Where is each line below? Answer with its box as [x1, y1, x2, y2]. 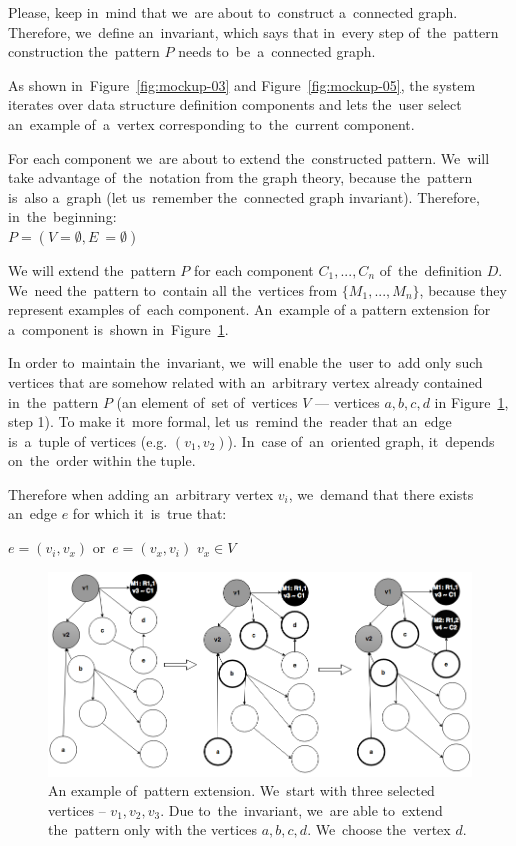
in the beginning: [8, 206, 117, 227]
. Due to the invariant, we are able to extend [160, 799, 443, 820]
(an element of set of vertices [116, 391, 298, 412]
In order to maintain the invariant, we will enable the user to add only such [8, 352, 483, 373]
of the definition [379, 259, 483, 280]
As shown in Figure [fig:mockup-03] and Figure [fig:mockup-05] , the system [8, 74, 476, 95]
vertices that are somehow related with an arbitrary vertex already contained [8, 371, 483, 392]
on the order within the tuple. [8, 450, 196, 471]
